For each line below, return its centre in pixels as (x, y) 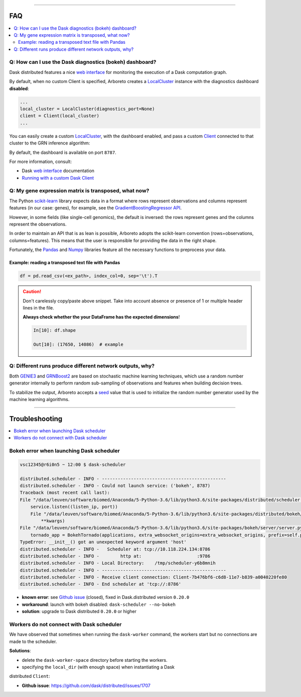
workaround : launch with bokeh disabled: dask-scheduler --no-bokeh (99, 604)
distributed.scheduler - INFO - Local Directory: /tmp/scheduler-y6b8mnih (118, 563)
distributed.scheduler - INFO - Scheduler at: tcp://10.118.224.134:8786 (115, 549)
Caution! (32, 291)
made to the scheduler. (33, 641)
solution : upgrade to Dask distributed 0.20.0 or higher (79, 611)
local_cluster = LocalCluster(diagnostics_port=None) (87, 109)
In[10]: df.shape (55, 330)
